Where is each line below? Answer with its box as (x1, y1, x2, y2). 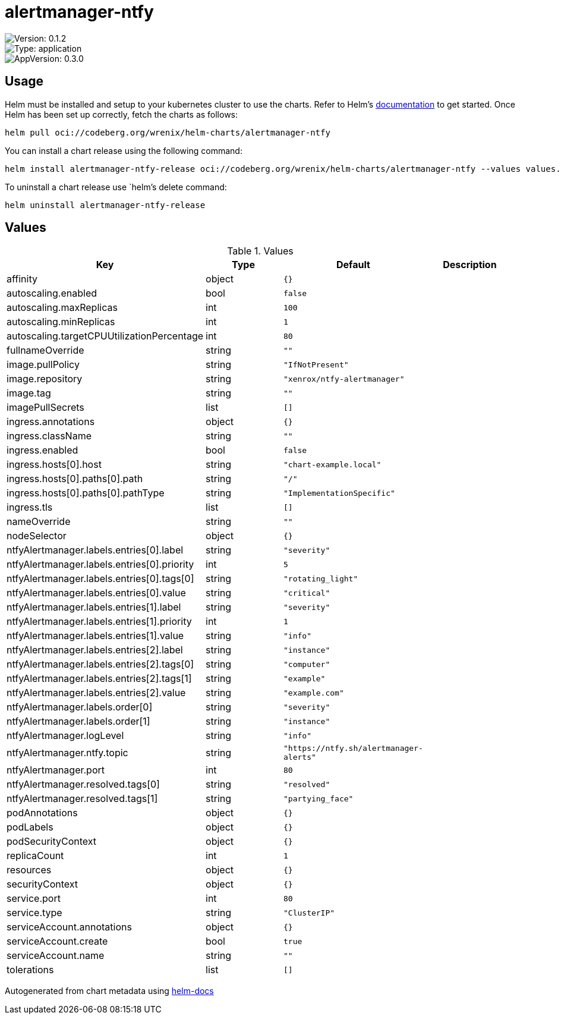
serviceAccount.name (7, 949, 105, 962)
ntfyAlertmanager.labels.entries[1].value (7, 630, 184, 642)
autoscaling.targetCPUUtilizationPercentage (7, 330, 204, 342)
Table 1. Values (227, 245, 294, 257)
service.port (7, 892, 61, 905)
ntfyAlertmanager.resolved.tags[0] (7, 778, 160, 791)
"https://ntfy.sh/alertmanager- (283, 744, 423, 753)
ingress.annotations (7, 416, 95, 428)
